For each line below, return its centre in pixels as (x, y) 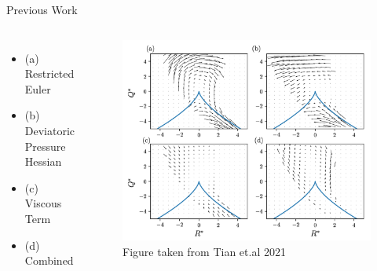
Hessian (43, 161)
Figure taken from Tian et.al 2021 (204, 251)
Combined (49, 260)
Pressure (45, 146)
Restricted (49, 73)
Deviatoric (50, 130)
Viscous (43, 203)
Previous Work (42, 9)
